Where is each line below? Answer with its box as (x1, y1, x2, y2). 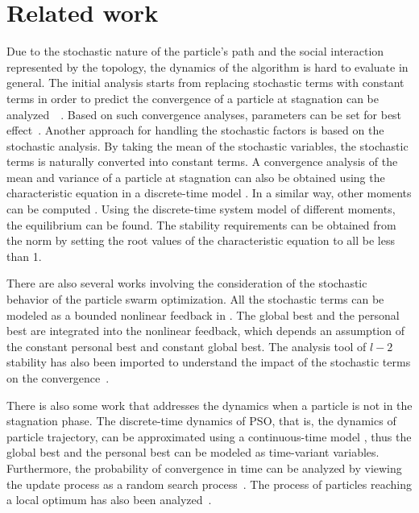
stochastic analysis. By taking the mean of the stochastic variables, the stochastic (6, 137, 409, 154)
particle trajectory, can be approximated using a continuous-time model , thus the (6, 428, 412, 445)
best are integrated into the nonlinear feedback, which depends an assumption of (6, 322, 404, 339)
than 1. (6, 247, 42, 264)
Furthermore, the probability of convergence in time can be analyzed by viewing (6, 459, 402, 476)
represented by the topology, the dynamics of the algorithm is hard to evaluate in (6, 58, 409, 75)
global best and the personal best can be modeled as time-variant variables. (6, 444, 380, 461)
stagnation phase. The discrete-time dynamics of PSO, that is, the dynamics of (6, 412, 396, 429)
